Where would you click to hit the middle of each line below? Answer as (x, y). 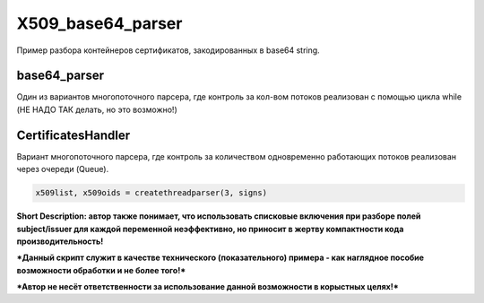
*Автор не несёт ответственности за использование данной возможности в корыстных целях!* (207, 287)
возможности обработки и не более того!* (101, 270)
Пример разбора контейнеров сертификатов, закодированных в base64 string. (168, 50)
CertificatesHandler (73, 135)
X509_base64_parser (99, 23)
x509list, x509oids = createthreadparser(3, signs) (151, 193)
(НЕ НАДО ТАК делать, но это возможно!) (97, 109)
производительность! (60, 241)
